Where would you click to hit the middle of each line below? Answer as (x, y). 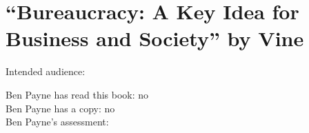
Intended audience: (46, 71)
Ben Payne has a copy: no (60, 108)
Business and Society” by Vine (155, 38)
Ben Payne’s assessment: (57, 122)
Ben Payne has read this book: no (77, 94)
